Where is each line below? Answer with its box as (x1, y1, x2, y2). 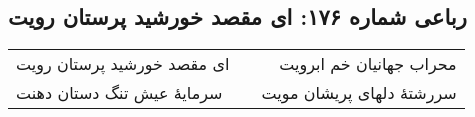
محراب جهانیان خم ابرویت (279, 52, 457, 76)
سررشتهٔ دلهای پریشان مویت (261, 81, 457, 105)
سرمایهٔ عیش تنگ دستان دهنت (16, 81, 223, 105)
